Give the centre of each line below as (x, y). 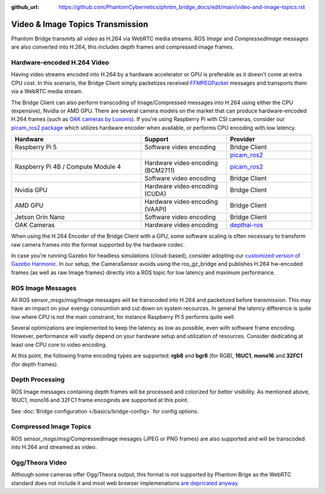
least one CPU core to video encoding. (59, 344)
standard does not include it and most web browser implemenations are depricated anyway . (125, 483)
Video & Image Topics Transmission (80, 24)
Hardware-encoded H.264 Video (60, 63)
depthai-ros (246, 225)
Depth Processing (38, 380)
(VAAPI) (156, 209)
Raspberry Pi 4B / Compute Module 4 (68, 167)
